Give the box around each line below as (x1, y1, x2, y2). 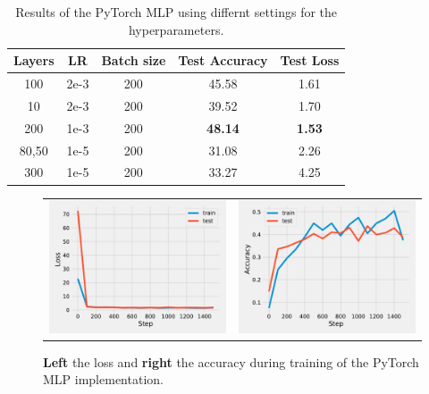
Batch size (101, 51, 166, 70)
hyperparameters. (128, 20, 224, 38)
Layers (13, 51, 55, 70)
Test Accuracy (178, 51, 268, 70)
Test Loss (280, 51, 340, 70)
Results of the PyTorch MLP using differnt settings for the (15, 3, 338, 21)
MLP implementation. (43, 370, 164, 389)
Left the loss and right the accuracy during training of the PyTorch (43, 352, 419, 371)
